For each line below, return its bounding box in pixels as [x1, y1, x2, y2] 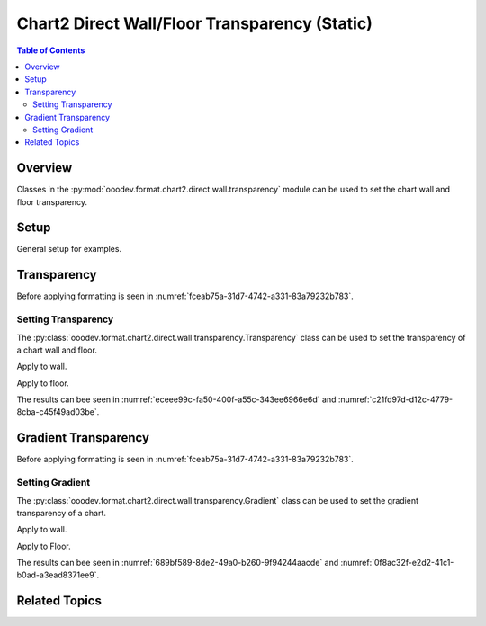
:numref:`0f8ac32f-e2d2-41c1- [340, 558, 454, 568]
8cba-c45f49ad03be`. [16, 407, 100, 417]
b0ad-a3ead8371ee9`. [16, 569, 100, 580]
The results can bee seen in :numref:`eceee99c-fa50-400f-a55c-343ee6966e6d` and [16, 394, 337, 405]
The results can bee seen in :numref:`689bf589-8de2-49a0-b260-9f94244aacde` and [16, 558, 339, 568]
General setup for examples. [16, 244, 121, 255]
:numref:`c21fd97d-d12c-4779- [337, 394, 454, 405]
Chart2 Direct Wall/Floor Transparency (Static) [16, 13, 373, 33]
